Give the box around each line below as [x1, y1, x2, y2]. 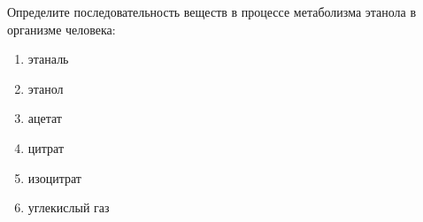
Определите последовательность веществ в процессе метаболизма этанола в [7, 3, 417, 20]
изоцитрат [27, 168, 81, 187]
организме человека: [7, 19, 116, 38]
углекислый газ [27, 198, 110, 217]
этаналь [27, 50, 69, 68]
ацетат [27, 109, 62, 127]
